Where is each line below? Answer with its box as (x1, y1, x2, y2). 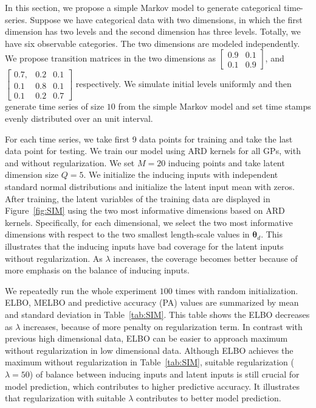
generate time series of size (5, 100, 105, 113)
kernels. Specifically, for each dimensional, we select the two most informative (5, 216, 293, 228)
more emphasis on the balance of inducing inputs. (5, 264, 190, 276)
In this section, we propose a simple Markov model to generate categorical (5, 1, 281, 13)
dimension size (5, 168, 59, 181)
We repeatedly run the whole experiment (5, 284, 157, 297)
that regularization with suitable (5, 392, 126, 404)
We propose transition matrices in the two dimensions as (5, 52, 216, 65)
